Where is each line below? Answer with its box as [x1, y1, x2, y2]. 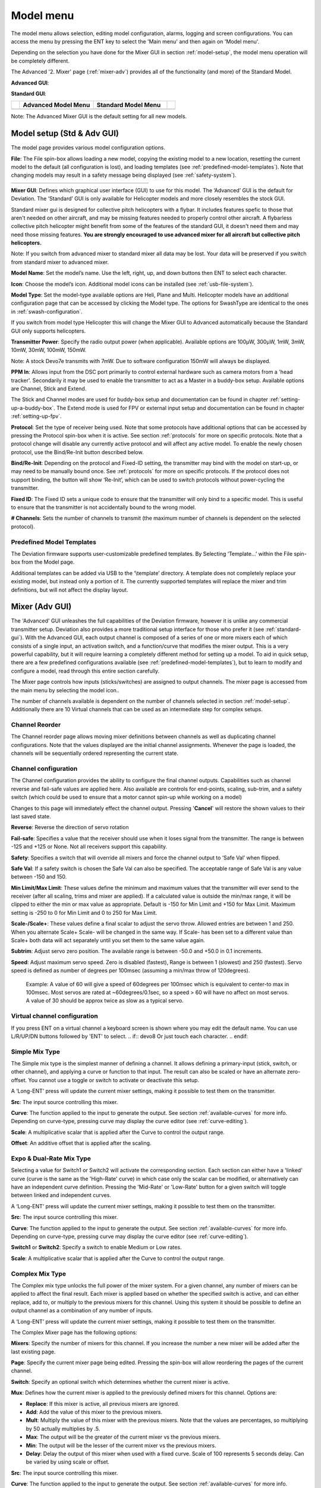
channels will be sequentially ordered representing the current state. [11, 750, 178, 757]
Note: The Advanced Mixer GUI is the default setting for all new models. [11, 113, 187, 120]
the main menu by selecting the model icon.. [11, 686, 120, 693]
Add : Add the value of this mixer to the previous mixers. [26, 1408, 163, 1416]
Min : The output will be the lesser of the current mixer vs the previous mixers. [26, 1442, 216, 1449]
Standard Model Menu [96, 101, 161, 110]
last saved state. [11, 812, 52, 820]
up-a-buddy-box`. [11, 404, 56, 411]
